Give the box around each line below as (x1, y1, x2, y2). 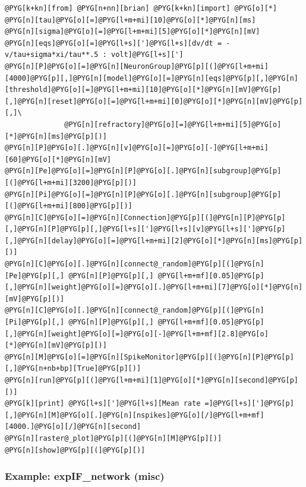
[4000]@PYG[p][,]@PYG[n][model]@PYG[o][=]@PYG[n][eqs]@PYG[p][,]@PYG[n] (5, 74, 298, 82)
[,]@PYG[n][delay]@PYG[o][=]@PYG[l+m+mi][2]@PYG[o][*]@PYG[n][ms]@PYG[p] (5, 236, 303, 245)
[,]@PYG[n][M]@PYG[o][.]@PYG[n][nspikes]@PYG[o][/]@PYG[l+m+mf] (5, 410, 264, 419)
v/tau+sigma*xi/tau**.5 (5, 50, 99, 59)
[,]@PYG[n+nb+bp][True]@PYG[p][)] (5, 364, 141, 373)
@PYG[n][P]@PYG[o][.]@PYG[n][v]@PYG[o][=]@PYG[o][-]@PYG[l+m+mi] (5, 144, 269, 152)
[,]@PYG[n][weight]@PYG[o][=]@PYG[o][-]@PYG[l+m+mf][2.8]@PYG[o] (5, 329, 269, 338)
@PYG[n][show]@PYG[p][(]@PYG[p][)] (5, 445, 146, 454)
